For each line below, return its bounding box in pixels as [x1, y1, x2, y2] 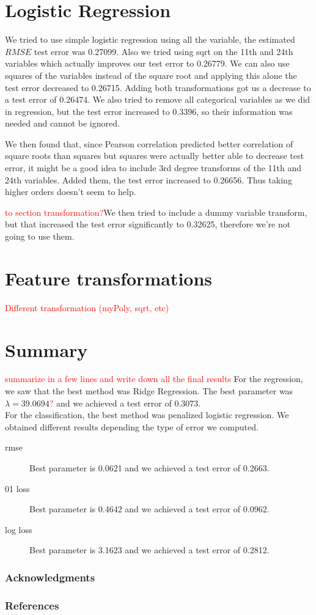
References [5, 597, 59, 613]
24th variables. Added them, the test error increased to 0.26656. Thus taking [5, 173, 292, 186]
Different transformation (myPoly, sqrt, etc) [5, 301, 169, 314]
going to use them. [5, 230, 75, 243]
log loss [5, 523, 32, 536]
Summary [5, 337, 88, 362]
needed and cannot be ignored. [5, 117, 120, 130]
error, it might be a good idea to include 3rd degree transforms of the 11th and [5, 161, 302, 174]
